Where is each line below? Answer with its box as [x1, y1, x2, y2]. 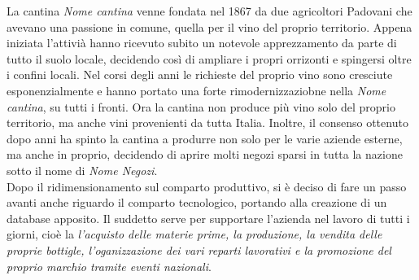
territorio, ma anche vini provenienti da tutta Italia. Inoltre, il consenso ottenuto [7, 114, 408, 131]
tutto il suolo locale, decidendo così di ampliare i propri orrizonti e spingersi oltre [7, 50, 412, 67]
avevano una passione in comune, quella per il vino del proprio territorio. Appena [7, 18, 412, 35]
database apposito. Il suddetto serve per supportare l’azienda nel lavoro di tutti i [7, 209, 410, 226]
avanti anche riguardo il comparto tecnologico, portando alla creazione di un [7, 194, 387, 211]
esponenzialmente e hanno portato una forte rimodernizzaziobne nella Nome [7, 81, 386, 98]
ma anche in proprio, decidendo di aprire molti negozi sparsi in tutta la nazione [7, 146, 403, 163]
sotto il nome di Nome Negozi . [7, 161, 158, 178]
